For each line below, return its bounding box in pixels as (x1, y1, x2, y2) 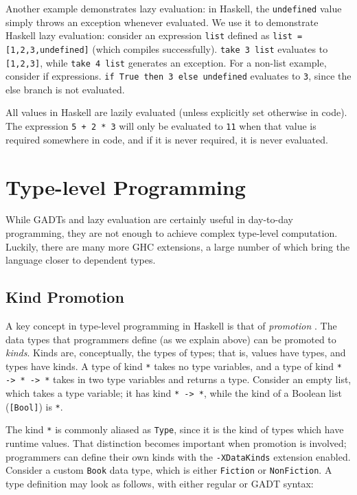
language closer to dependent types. (5, 253, 156, 267)
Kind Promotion (5, 286, 124, 308)
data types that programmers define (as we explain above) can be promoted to (5, 332, 336, 346)
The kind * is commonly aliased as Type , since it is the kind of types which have (5, 422, 344, 437)
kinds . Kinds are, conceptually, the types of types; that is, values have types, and (5, 345, 346, 360)
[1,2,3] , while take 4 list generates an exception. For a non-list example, (5, 55, 327, 69)
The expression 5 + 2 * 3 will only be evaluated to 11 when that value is (5, 119, 316, 133)
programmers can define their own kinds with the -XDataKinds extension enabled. (5, 449, 351, 463)
